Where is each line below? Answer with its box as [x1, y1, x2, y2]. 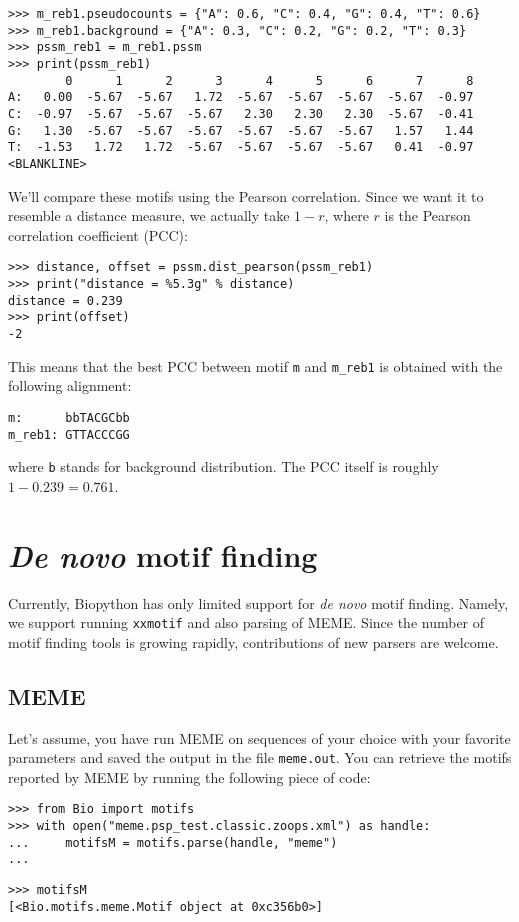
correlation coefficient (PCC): [8, 224, 188, 245]
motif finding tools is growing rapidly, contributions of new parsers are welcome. [8, 631, 499, 652]
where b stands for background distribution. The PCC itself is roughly [8, 456, 439, 477]
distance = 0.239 [8, 293, 123, 308]
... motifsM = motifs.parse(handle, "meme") [8, 835, 338, 850]
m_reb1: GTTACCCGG [8, 427, 130, 442]
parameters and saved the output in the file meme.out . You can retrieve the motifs [8, 747, 512, 768]
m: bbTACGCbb [8, 410, 130, 425]
